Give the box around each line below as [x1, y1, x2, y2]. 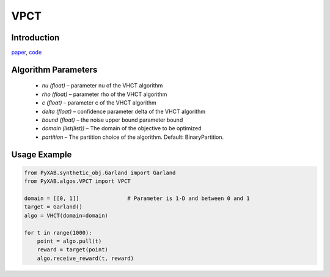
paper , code [11, 49, 42, 56]
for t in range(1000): [24, 229, 92, 236]
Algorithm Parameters [11, 64, 98, 75]
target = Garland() [24, 204, 82, 210]
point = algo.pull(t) [37, 237, 102, 245]
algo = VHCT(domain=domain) [24, 212, 108, 219]
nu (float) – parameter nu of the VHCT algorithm [42, 82, 163, 89]
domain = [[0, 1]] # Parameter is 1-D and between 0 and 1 [24, 194, 250, 202]
